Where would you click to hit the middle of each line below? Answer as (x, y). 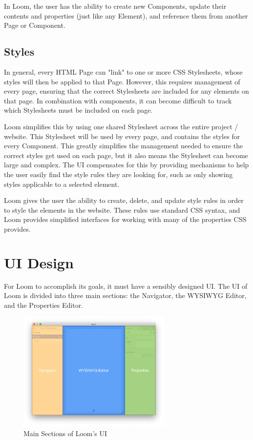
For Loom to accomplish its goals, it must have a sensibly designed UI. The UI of (126, 286)
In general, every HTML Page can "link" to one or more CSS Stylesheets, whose (123, 71)
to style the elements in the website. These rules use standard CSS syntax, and (122, 210)
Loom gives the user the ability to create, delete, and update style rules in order (124, 200)
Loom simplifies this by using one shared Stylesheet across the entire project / (121, 126)
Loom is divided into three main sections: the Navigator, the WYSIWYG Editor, (125, 295)
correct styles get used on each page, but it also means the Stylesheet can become (126, 155)
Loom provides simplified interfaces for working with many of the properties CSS (125, 219)
